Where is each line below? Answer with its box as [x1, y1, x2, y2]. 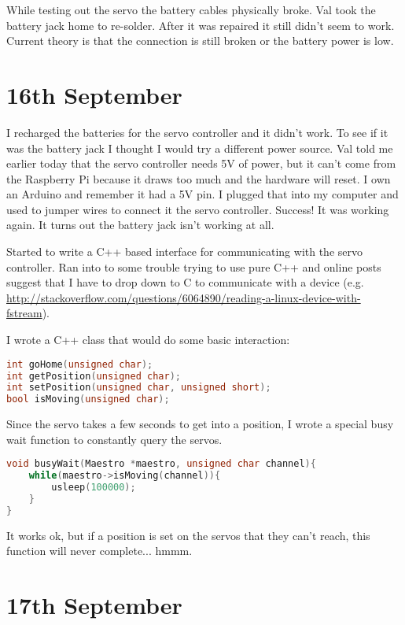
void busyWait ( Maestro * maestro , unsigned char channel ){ [6, 458, 316, 470]
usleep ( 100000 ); [51, 482, 136, 494]
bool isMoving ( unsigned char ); [6, 394, 170, 405]
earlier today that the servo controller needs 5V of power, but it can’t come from [6, 155, 396, 172]
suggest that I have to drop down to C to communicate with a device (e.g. [6, 274, 364, 290]
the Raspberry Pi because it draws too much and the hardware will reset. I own [6, 170, 391, 187]
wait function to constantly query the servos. [6, 431, 223, 447]
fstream [6, 305, 42, 321]
